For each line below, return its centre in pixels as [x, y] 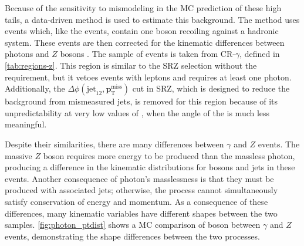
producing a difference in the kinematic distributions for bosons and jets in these [150, 167]
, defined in [260, 54]
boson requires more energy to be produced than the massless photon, [169, 155]
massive [18, 155]
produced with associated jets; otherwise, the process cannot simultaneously [141, 190]
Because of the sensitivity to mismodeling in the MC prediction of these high [143, 8]
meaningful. [26, 124]
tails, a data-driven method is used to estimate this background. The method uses [152, 19]
